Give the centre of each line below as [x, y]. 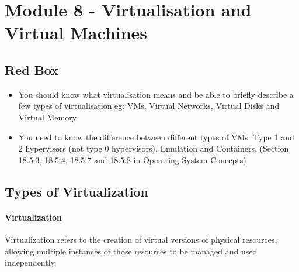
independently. [31, 262]
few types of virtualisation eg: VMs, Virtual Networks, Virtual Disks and [149, 106]
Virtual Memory [48, 117]
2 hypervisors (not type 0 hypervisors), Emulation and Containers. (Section [154, 148]
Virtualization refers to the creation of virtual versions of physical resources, [141, 239]
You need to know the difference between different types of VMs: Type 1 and [156, 137]
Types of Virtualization [77, 191]
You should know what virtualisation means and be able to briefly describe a [156, 94]
